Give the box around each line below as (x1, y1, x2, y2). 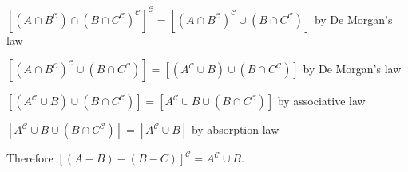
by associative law (277, 92, 366, 109)
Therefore (6, 150, 53, 166)
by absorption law (191, 121, 279, 138)
